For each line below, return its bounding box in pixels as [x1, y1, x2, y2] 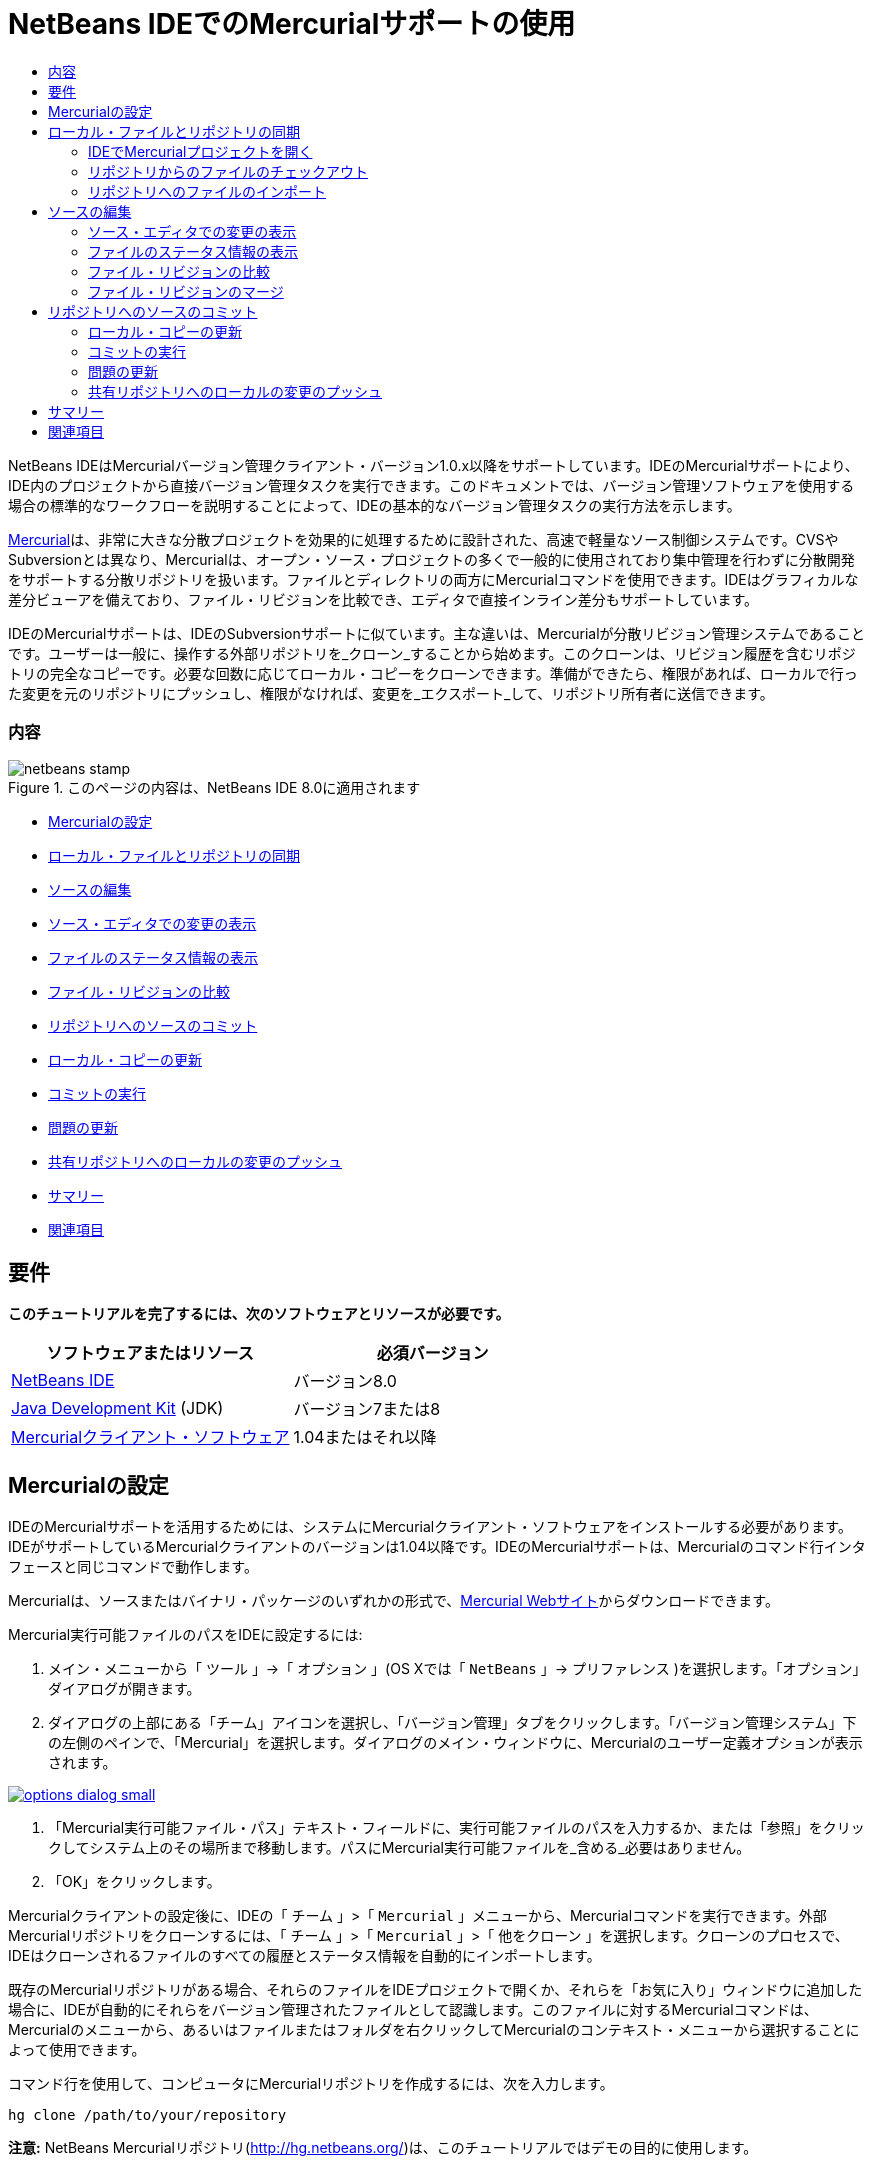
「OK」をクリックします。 [48, 1873, 221, 1891]
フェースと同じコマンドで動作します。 [8, 1558, 258, 1576]
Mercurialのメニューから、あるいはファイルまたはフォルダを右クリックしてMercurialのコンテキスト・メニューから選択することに [8, 2021, 860, 2039]
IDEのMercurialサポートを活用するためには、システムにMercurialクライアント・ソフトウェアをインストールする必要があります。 [8, 1518, 852, 1536]
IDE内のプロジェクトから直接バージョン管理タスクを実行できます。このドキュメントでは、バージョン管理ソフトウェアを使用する [8, 476, 855, 494]
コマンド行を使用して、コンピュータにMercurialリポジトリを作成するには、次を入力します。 [8, 2075, 614, 2093]
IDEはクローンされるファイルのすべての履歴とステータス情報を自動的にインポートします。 [8, 1947, 601, 1965]
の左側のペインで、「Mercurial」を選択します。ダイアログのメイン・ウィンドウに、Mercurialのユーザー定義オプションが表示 [48, 1734, 863, 1752]
